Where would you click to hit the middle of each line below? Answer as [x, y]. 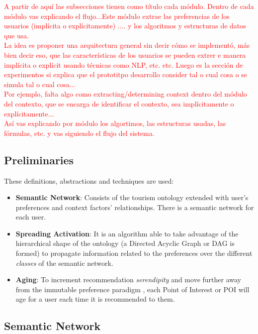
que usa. [17, 35]
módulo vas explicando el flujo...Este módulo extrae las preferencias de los [117, 16]
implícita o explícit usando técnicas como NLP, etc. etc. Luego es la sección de [124, 64]
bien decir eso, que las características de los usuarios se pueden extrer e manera [125, 55]
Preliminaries [39, 160]
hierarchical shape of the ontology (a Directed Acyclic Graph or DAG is [125, 243]
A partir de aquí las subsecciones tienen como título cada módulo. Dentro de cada [129, 6]
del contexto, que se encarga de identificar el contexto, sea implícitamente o [119, 103]
